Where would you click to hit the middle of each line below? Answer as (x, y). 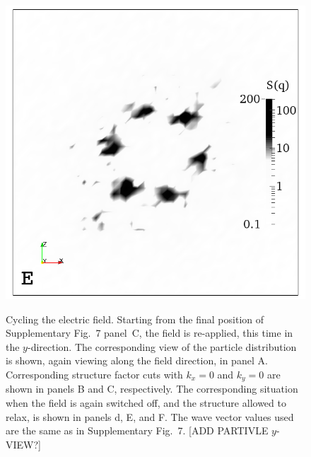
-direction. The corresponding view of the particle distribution (162, 346)
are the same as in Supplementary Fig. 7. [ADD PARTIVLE (137, 430)
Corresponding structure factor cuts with (94, 374)
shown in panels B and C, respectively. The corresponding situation (152, 389)
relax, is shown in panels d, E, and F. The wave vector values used (150, 416)
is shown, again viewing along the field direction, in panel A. (137, 360)
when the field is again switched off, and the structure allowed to (146, 402)
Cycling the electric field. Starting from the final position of (135, 319)
